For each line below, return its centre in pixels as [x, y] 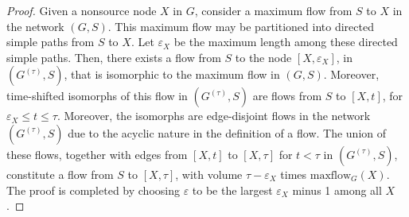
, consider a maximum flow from [273, 10]
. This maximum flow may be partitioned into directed [241, 26]
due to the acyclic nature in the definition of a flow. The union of [227, 132]
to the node [263, 57]
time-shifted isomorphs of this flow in [97, 96]
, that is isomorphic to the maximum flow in [172, 74]
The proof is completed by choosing [93, 190]
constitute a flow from [60, 174]
